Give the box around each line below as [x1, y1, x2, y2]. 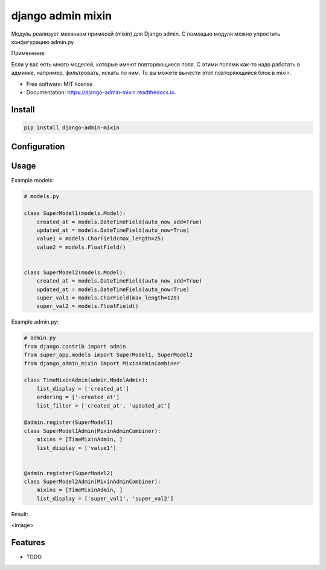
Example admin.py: [11, 318, 59, 325]
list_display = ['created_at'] [36, 385, 129, 392]
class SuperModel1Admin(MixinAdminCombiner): [24, 427, 161, 434]
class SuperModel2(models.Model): [24, 269, 126, 276]
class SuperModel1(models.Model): [24, 210, 126, 217]
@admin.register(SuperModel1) [24, 419, 113, 426]
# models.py [24, 193, 60, 200]
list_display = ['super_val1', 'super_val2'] [36, 495, 174, 502]
